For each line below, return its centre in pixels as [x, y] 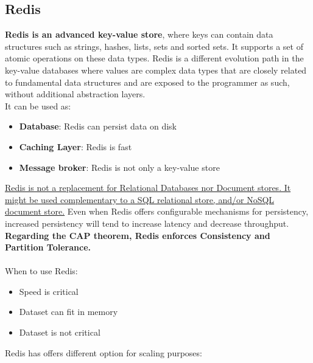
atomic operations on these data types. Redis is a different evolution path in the [154, 58]
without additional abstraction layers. [75, 94]
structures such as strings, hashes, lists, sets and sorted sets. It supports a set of [154, 46]
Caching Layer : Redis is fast [76, 146]
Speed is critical [49, 291]
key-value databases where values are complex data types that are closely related [156, 70]
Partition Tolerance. [48, 247]
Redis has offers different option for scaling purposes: [104, 352]
